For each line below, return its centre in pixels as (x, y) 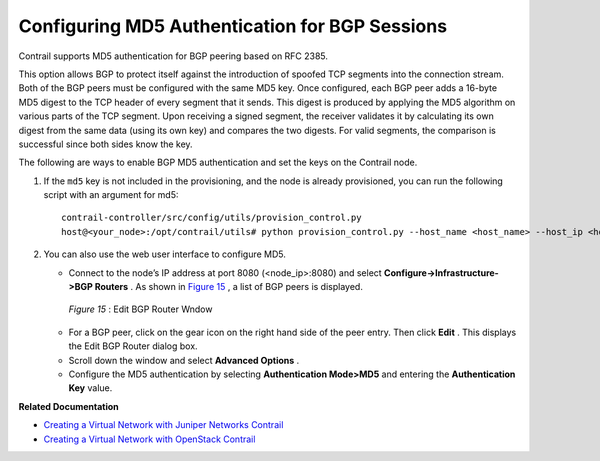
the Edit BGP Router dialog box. (133, 346)
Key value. (90, 388)
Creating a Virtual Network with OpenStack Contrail (149, 439)
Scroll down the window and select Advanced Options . (184, 360)
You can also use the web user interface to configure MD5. (165, 254)
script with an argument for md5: (111, 195)
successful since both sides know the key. (106, 144)
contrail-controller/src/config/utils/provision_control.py (211, 218)
